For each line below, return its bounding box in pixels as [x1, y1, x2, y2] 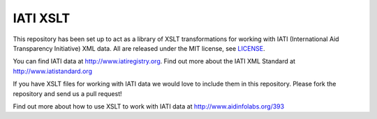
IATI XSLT [13, 10, 71, 26]
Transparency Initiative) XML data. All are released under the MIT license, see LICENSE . [13, 44, 265, 52]
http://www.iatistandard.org [13, 67, 92, 75]
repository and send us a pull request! [13, 89, 122, 97]
